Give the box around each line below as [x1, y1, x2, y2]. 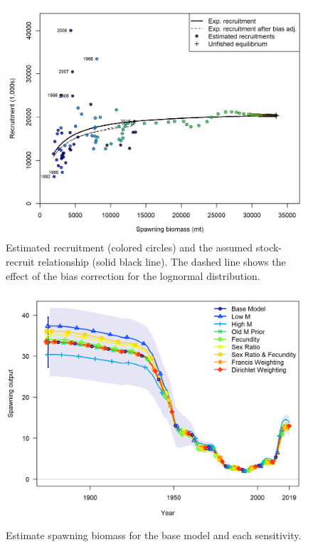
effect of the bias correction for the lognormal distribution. [6, 268, 260, 283]
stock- [255, 240, 282, 255]
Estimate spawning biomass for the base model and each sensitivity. [6, 527, 302, 542]
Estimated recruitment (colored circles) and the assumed [6, 240, 253, 255]
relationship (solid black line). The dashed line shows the [38, 254, 286, 269]
